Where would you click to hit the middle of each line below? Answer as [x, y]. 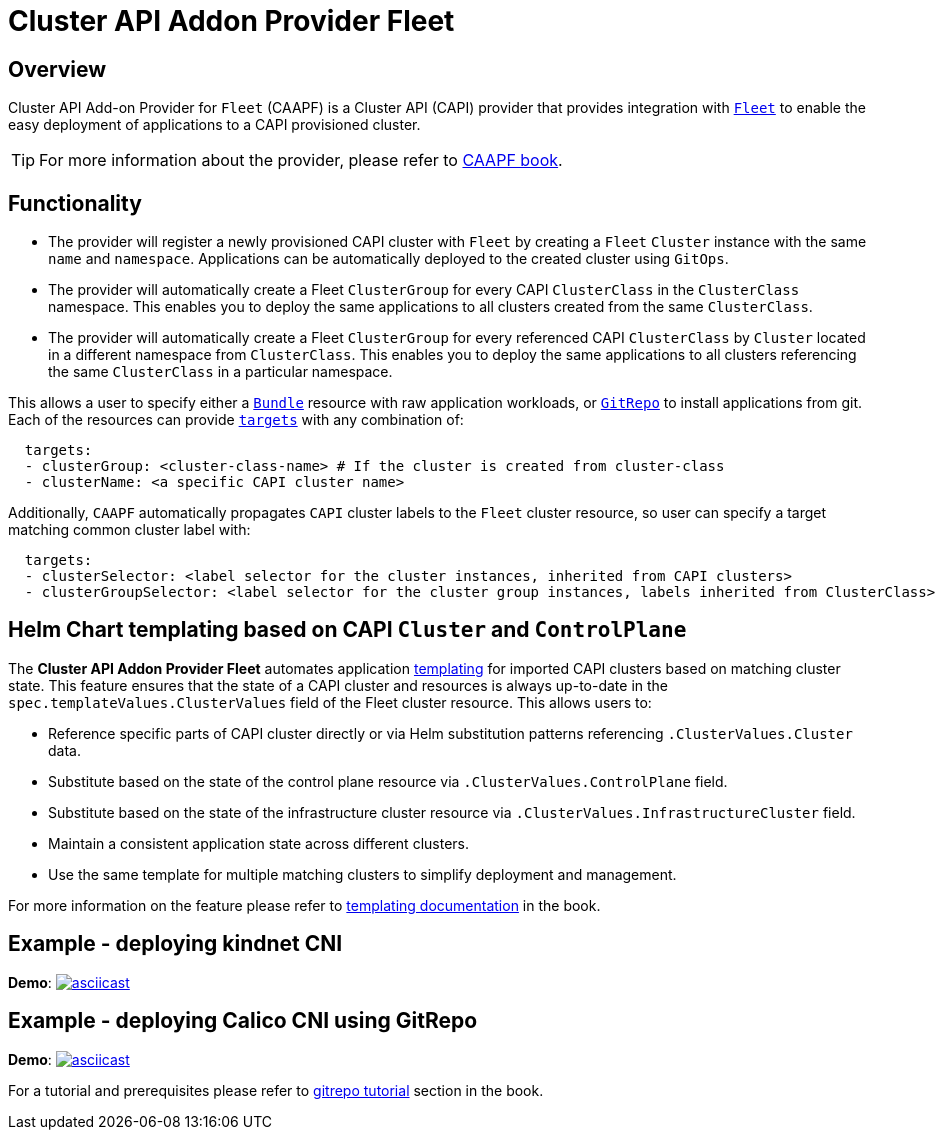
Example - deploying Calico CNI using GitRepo [243, 1021]
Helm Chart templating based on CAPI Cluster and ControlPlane [347, 630]
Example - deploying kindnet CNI [175, 944]
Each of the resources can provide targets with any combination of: [236, 420]
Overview [57, 69]
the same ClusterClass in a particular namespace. [220, 372]
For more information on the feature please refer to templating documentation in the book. [304, 905]
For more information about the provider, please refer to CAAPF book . [301, 160]
